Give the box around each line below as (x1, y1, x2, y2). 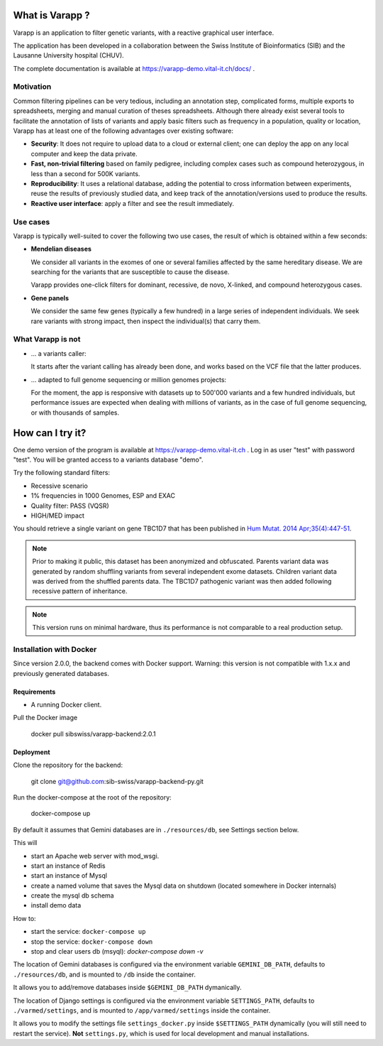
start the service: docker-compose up (30, 927, 146, 936)
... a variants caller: (30, 349, 87, 358)
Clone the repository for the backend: (13, 761, 123, 770)
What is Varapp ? (13, 9, 90, 21)
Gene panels (30, 293, 69, 302)
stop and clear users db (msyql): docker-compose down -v (30, 947, 204, 956)
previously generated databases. (13, 669, 110, 677)
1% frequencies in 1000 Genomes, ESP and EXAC (30, 491, 176, 500)
